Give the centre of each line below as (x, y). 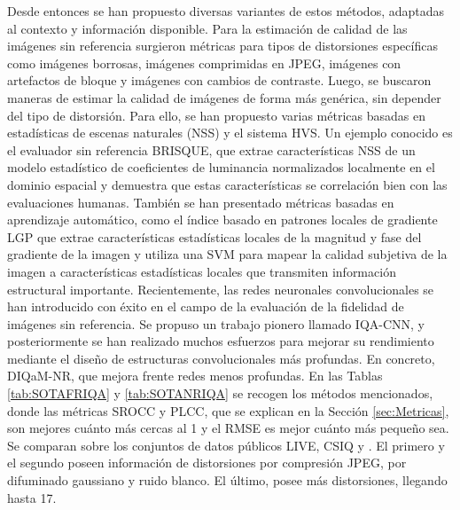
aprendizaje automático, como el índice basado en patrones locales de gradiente (222, 220)
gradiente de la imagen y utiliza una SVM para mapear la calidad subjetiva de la (227, 254)
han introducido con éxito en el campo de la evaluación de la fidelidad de (206, 306)
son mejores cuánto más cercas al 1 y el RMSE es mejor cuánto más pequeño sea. (228, 428)
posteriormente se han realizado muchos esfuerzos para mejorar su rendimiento (221, 341)
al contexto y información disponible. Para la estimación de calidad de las (207, 28)
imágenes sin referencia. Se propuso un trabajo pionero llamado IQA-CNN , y (216, 323)
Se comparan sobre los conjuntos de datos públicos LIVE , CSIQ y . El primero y (226, 445)
